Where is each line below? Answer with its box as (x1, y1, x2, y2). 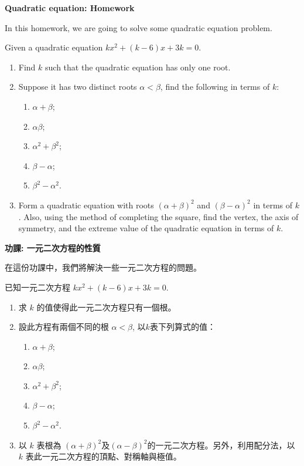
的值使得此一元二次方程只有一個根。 (36, 300, 176, 313)
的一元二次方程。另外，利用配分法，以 (147, 438, 295, 451)
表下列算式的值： (149, 320, 216, 333)
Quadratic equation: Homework (5, 2, 135, 13)
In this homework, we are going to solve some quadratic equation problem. (5, 21, 272, 33)
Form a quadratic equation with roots (18, 198, 154, 211)
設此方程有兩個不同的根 (18, 320, 109, 333)
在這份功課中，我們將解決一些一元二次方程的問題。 (5, 261, 201, 273)
